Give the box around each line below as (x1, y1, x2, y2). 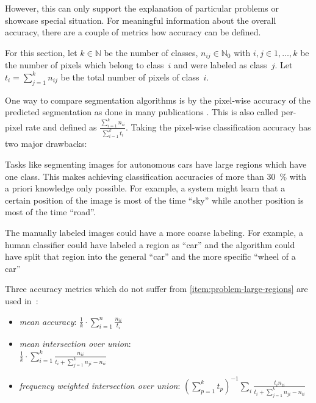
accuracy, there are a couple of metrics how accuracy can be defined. (5, 26, 261, 38)
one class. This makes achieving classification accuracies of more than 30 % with (5, 169, 307, 182)
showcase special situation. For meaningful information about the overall (5, 13, 276, 26)
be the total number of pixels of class (60, 70, 199, 83)
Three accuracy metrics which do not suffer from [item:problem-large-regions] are (5, 282, 308, 295)
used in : (5, 294, 38, 307)
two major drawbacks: (5, 137, 87, 150)
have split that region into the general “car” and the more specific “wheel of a (5, 250, 296, 263)
